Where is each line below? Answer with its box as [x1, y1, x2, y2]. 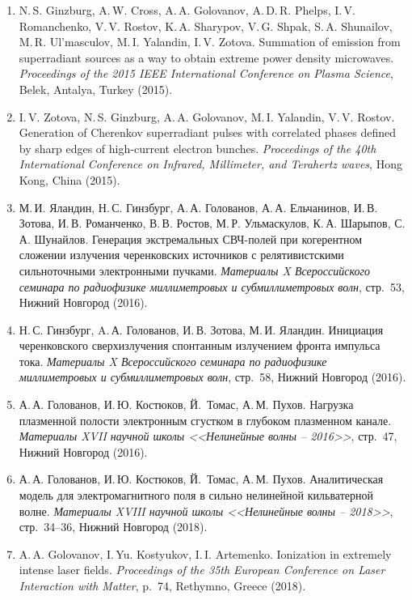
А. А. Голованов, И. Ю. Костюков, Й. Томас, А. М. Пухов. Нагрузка [19, 396, 354, 413]
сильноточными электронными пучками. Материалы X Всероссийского [19, 262, 370, 279]
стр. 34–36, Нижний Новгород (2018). [19, 518, 208, 535]
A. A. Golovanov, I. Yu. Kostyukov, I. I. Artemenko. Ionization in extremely [19, 545, 392, 562]
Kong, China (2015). [19, 171, 120, 188]
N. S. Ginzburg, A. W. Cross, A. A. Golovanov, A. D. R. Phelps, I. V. [19, 2, 355, 18]
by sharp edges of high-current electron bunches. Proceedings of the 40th [19, 139, 376, 156]
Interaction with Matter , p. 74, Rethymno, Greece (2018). [19, 577, 306, 594]
